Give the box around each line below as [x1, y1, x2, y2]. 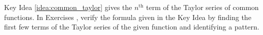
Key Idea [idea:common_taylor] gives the [4, 2, 132, 12]
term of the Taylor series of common [146, 2, 259, 12]
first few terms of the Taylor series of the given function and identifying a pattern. [4, 21, 259, 32]
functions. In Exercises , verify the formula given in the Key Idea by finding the [4, 11, 251, 22]
